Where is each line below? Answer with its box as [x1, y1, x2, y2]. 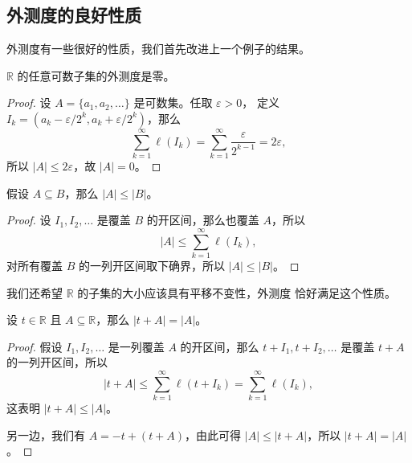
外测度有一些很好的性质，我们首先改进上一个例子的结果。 [6, 40, 310, 57]
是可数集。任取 [133, 94, 213, 111]
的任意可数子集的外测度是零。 [17, 67, 175, 84]
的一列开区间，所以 [6, 354, 108, 371]
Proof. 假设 [6, 338, 63, 354]
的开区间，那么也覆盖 [146, 211, 259, 228]
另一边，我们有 [6, 426, 85, 443]
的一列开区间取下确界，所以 [78, 257, 225, 274]
